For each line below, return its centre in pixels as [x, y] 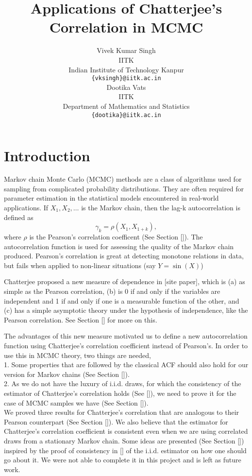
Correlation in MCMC [126, 27]
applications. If [26, 207]
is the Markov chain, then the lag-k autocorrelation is [161, 207]
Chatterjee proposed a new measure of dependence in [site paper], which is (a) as [125, 281]
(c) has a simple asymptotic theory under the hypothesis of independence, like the [126, 310]
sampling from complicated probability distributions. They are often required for [124, 188]
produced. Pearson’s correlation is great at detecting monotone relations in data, [124, 256]
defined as [19, 217]
